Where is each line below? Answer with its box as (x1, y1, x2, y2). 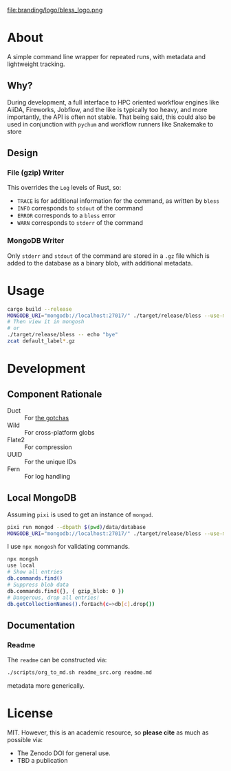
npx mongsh (7, 556, 38, 563)
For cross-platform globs (24, 428, 95, 436)
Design (7, 147, 38, 159)
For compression (24, 443, 72, 451)
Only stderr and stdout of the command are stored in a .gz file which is (7, 251, 210, 260)
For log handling (24, 472, 71, 480)
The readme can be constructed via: (7, 656, 107, 664)
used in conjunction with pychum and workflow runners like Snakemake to (7, 120, 214, 128)
